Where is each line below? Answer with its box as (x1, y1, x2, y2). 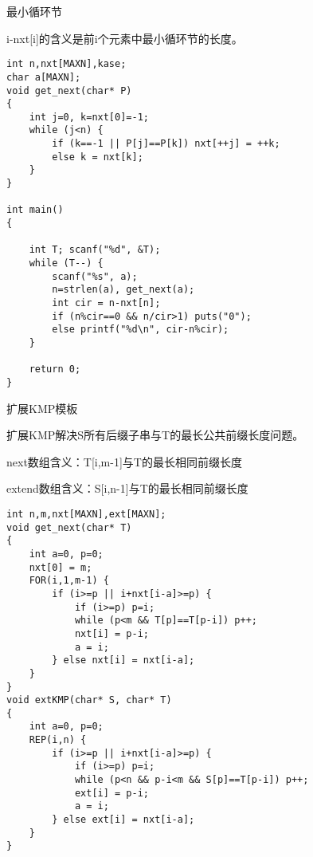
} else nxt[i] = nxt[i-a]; (52, 655, 195, 666)
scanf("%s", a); (52, 270, 138, 282)
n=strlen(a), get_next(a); (52, 284, 195, 296)
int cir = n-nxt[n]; (52, 297, 161, 309)
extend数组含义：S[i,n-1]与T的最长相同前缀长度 (6, 480, 248, 497)
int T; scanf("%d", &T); (29, 244, 161, 256)
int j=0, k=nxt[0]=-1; (29, 111, 149, 123)
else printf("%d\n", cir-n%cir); (52, 324, 229, 336)
